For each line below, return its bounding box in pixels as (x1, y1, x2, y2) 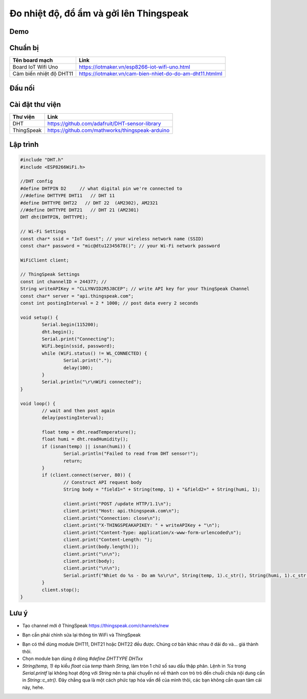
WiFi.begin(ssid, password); (41, 343, 115, 349)
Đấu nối (9, 83, 35, 92)
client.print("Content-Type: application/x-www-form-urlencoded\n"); (63, 529, 242, 535)
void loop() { (20, 400, 56, 407)
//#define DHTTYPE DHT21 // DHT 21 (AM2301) (20, 207, 139, 213)
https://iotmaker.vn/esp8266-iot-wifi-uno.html (78, 63, 190, 71)
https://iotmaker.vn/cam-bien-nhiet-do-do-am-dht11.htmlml (78, 70, 223, 77)
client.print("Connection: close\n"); (63, 515, 161, 521)
